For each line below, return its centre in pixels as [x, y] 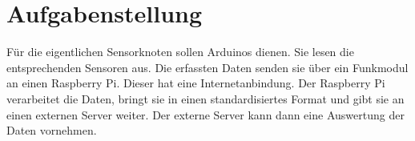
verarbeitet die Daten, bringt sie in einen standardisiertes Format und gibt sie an [205, 98]
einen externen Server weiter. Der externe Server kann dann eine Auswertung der [205, 114]
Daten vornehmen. [52, 130]
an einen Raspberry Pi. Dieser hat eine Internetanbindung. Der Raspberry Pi [196, 83]
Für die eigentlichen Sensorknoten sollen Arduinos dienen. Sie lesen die [180, 52]
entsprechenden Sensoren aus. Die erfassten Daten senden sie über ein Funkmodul [207, 67]
